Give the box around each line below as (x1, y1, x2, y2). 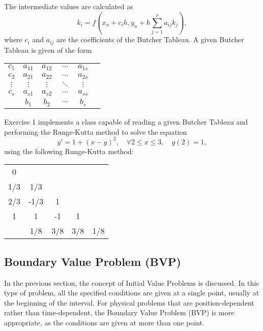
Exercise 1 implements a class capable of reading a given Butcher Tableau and (4, 116, 248, 127)
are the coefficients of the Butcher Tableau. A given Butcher (56, 34, 244, 45)
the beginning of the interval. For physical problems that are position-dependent (4, 297, 254, 308)
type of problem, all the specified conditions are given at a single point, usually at (4, 287, 259, 298)
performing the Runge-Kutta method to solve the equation (4, 126, 187, 137)
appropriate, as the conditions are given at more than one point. (4, 317, 204, 327)
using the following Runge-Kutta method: (4, 145, 134, 156)
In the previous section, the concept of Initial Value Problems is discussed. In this (4, 277, 259, 288)
